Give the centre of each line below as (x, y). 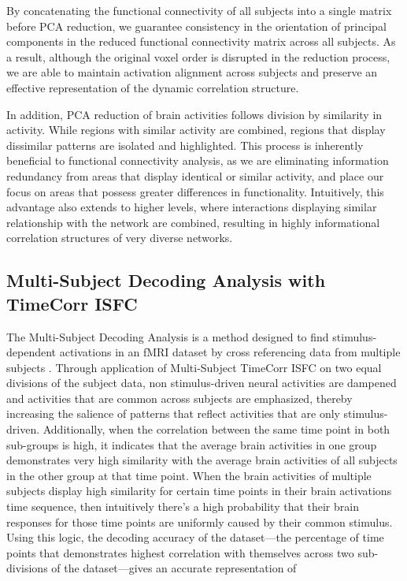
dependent (31, 352)
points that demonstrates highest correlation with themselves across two (180, 552)
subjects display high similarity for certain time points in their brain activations (199, 491)
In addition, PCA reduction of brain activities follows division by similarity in (194, 114)
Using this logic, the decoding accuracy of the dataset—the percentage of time (195, 537)
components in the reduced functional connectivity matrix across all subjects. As (201, 41)
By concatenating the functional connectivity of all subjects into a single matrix (199, 10)
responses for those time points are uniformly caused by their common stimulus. (200, 521)
